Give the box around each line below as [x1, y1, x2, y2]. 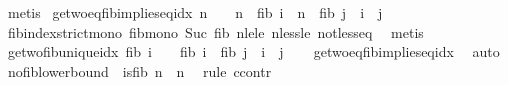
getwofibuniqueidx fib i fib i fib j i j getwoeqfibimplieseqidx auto [7, 41, 500, 62]
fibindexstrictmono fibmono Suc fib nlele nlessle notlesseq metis [7, 21, 424, 42]
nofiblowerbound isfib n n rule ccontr [7, 60, 272, 81]
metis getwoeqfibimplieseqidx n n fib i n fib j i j [7, 2, 383, 22]
